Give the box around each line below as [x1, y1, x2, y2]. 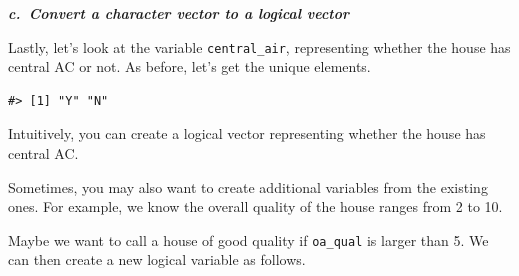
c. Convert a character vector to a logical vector [8, 3, 350, 23]
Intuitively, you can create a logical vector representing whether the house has [8, 123, 486, 144]
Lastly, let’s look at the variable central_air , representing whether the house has [8, 36, 511, 57]
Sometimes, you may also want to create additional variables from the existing [8, 176, 488, 197]
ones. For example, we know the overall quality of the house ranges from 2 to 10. [8, 196, 503, 217]
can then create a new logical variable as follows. [8, 249, 306, 270]
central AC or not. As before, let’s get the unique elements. [8, 56, 371, 77]
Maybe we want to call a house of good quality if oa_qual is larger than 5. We [8, 229, 489, 250]
